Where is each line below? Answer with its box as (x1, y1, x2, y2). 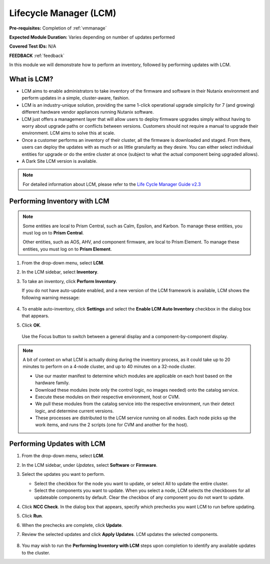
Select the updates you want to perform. (21, 471, 105, 477)
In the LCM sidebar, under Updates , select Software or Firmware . (21, 462, 157, 468)
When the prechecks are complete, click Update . (21, 522, 123, 528)
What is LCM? (9, 75, 53, 83)
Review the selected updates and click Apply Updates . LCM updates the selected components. (21, 531, 218, 537)
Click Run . (21, 513, 43, 519)
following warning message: (21, 295, 80, 301)
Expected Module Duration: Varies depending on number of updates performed (9, 34, 175, 40)
